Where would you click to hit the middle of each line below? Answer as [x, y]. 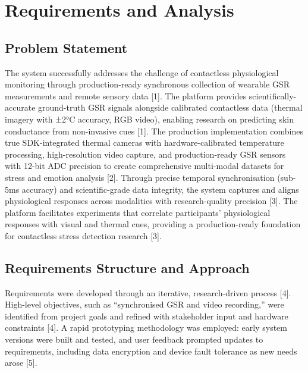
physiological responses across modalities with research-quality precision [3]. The [151, 201]
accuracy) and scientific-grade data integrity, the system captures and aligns [160, 189]
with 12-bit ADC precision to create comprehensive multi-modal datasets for [144, 166]
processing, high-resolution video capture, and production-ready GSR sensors [145, 154]
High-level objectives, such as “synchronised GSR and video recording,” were [144, 304]
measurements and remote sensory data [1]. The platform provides [126, 95]
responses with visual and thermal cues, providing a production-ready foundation [153, 224]
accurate [20, 107]
